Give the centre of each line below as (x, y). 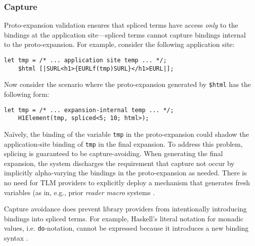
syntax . (16, 238)
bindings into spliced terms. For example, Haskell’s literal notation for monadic (124, 218)
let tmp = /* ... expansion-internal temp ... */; (89, 110)
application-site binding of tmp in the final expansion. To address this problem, (123, 143)
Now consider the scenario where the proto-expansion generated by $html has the (127, 84)
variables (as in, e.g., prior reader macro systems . (80, 192)
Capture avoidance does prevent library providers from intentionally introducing (126, 209)
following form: (27, 94)
